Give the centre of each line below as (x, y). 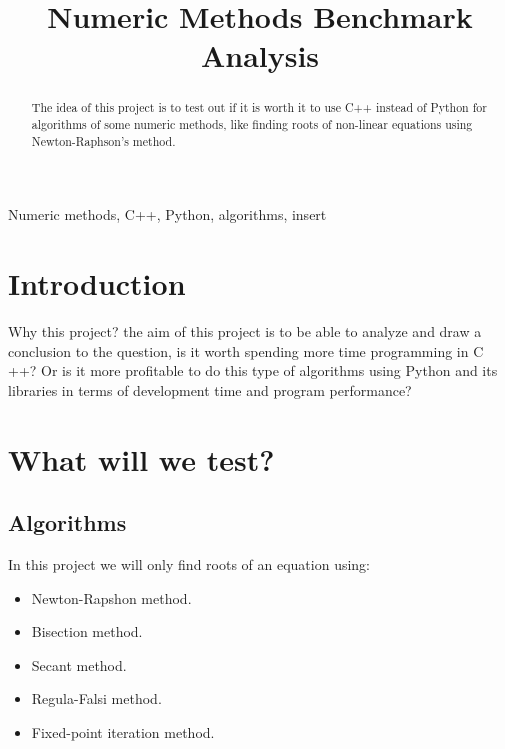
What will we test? (141, 458)
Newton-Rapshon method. (111, 597)
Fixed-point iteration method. (123, 731)
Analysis (260, 55)
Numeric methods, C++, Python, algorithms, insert (167, 214)
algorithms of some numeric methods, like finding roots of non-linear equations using (252, 124)
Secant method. (79, 664)
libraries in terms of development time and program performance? (210, 389)
